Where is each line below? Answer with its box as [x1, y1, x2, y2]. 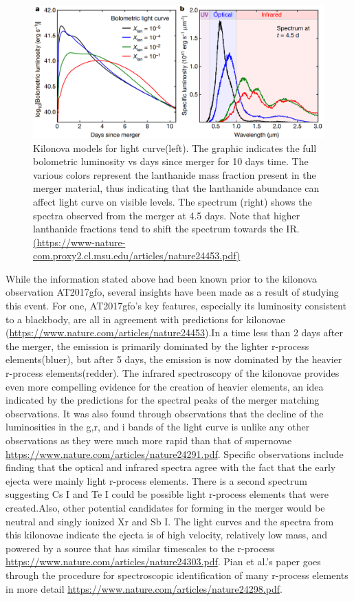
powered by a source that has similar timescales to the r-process [5, 540, 275, 555]
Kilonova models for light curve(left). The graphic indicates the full [33, 140, 317, 155]
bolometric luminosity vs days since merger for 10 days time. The [33, 154, 309, 168]
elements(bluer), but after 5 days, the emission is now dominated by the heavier [5, 352, 342, 367]
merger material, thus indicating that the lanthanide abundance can [33, 181, 320, 195]
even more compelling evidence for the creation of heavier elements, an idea [5, 379, 324, 393]
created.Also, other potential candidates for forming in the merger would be [5, 500, 325, 514]
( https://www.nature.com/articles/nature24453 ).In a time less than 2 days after [5, 325, 343, 340]
